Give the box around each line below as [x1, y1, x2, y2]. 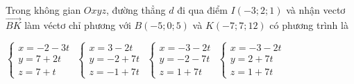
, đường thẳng [106, 3, 166, 17]
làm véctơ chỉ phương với [24, 17, 131, 32]
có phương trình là [269, 17, 348, 32]
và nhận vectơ [286, 3, 346, 17]
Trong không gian [6, 3, 81, 17]
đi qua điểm [177, 3, 228, 17]
